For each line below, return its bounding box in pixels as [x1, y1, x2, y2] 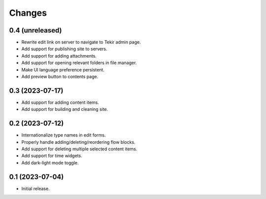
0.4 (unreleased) [9, 26, 62, 34]
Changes [9, 7, 47, 18]
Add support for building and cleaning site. [21, 106, 108, 112]
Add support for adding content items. [21, 99, 100, 105]
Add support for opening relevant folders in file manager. [21, 60, 137, 66]
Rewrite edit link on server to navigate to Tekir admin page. [21, 39, 141, 45]
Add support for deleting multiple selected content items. [21, 146, 137, 152]
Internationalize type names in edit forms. [21, 132, 106, 138]
